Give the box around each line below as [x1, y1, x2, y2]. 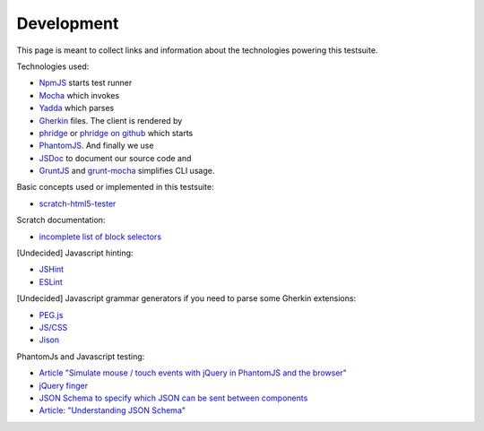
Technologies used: [16, 61, 90, 72]
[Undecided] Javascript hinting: [16, 247, 134, 259]
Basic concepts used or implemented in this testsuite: [16, 182, 214, 193]
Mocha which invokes [39, 90, 120, 100]
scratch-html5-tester [39, 198, 117, 209]
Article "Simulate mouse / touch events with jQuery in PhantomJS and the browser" [39, 367, 347, 378]
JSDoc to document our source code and [39, 152, 192, 163]
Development [16, 13, 119, 33]
